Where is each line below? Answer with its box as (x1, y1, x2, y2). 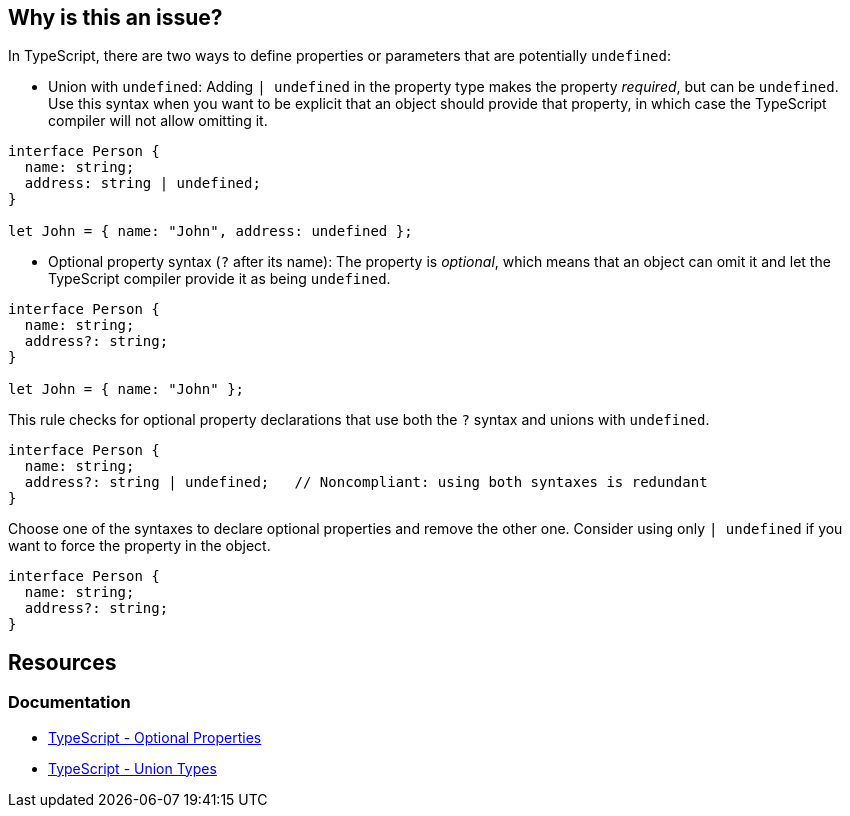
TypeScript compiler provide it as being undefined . (48, 270, 391, 288)
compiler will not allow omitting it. (48, 112, 268, 130)
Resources (8, 649, 117, 675)
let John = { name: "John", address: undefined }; (8, 223, 413, 240)
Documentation (8, 692, 131, 713)
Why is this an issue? (8, 5, 223, 30)
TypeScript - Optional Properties (48, 728, 262, 746)
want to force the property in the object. (8, 537, 271, 555)
